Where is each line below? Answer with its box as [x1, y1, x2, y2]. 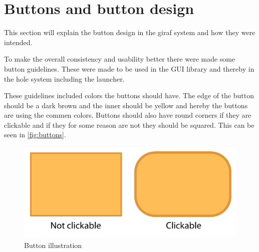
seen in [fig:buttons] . [4, 129, 66, 140]
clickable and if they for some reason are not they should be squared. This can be [4, 119, 254, 130]
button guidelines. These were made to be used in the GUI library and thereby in [4, 63, 254, 74]
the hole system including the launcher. [4, 73, 125, 84]
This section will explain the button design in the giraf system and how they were [4, 27, 255, 38]
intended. [4, 37, 33, 47]
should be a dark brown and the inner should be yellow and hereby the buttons [4, 100, 248, 110]
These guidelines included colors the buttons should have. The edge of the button [4, 90, 254, 101]
